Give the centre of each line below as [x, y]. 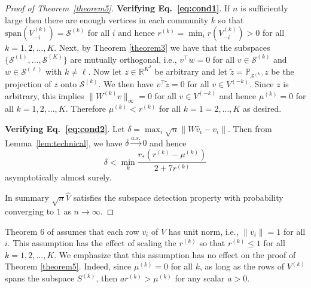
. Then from [250, 128]
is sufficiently [264, 8]
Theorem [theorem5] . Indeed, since [68, 266]
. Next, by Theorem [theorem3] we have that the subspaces [162, 48]
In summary [27, 197]
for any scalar [200, 278]
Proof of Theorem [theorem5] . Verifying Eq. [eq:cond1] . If [118, 8]
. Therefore [86, 108]
